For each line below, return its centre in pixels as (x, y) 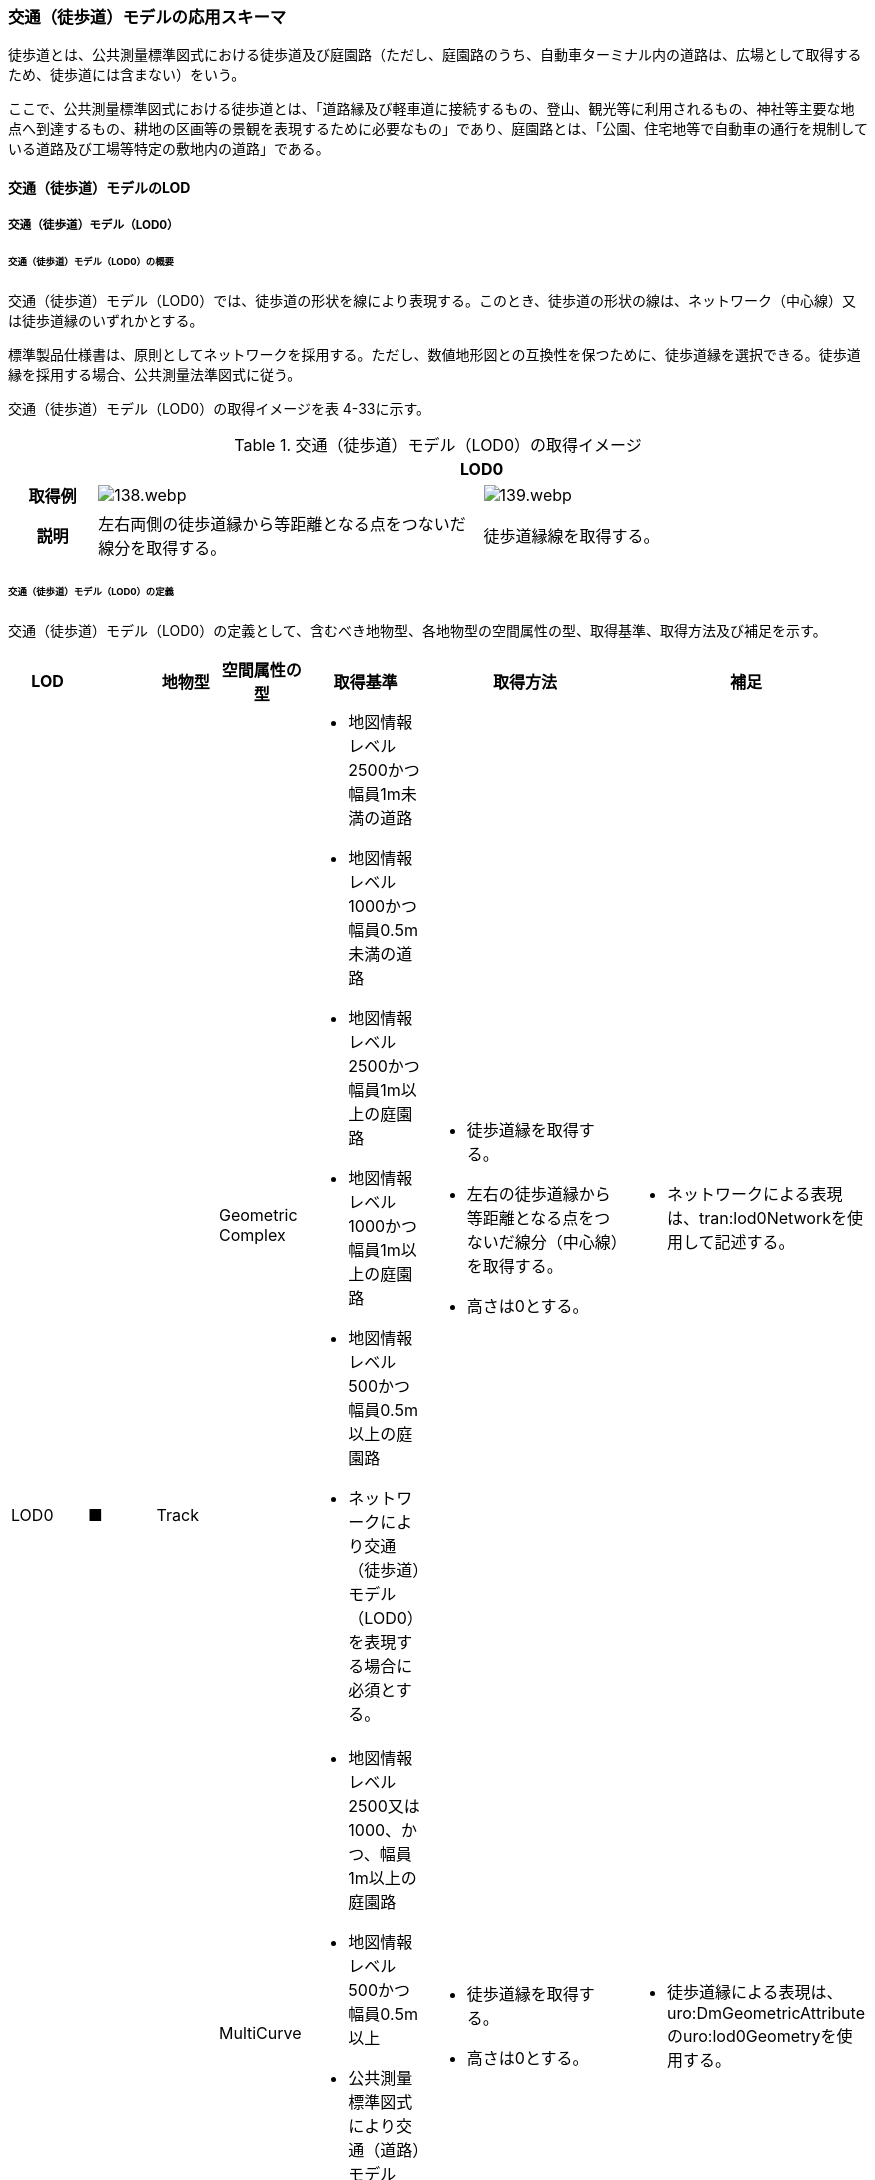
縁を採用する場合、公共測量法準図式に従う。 (155, 375)
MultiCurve (260, 2032)
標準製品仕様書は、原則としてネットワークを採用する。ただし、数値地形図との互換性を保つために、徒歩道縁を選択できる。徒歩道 (434, 355)
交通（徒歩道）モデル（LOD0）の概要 (91, 262)
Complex (252, 1234)
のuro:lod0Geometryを (751, 2035)
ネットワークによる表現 (754, 1193)
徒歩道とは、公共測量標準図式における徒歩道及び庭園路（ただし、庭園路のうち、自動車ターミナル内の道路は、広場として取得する (435, 55)
